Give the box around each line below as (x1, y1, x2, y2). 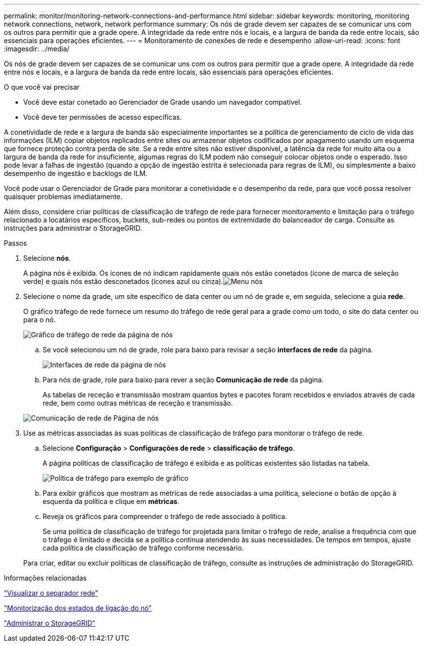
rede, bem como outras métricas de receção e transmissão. (43, 399, 233, 407)
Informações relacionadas (4, 574, 87, 582)
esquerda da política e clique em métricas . (43, 497, 180, 505)
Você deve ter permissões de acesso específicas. (23, 113, 182, 121)
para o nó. (23, 315, 56, 324)
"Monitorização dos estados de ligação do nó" (4, 604, 152, 612)
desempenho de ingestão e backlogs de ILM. (4, 169, 148, 177)
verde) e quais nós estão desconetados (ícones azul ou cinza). (23, 277, 223, 285)
